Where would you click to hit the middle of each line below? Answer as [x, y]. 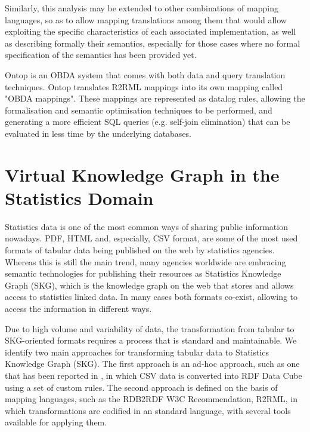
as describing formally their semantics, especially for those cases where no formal [153, 43]
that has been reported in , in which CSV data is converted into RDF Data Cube [154, 375]
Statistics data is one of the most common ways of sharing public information [146, 226]
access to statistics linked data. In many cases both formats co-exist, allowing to [151, 297]
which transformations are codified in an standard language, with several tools [148, 410]
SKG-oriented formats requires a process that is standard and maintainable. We [151, 340]
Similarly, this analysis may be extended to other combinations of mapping [142, 8]
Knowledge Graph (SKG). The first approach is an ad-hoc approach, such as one [152, 364]
